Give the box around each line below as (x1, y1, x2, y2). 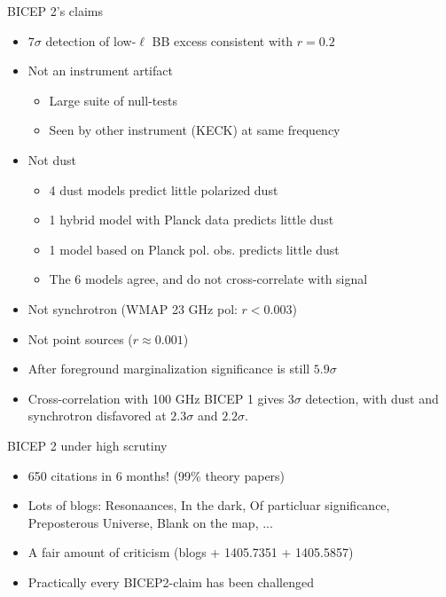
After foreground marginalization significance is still (27, 359, 310, 378)
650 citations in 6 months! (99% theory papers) (27, 466, 286, 484)
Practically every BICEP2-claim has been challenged (27, 572, 314, 591)
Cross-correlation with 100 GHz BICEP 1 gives (27, 389, 285, 407)
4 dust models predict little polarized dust (49, 180, 278, 199)
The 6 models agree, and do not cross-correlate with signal (49, 270, 368, 288)
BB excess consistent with (152, 31, 293, 50)
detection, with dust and (305, 389, 439, 407)
